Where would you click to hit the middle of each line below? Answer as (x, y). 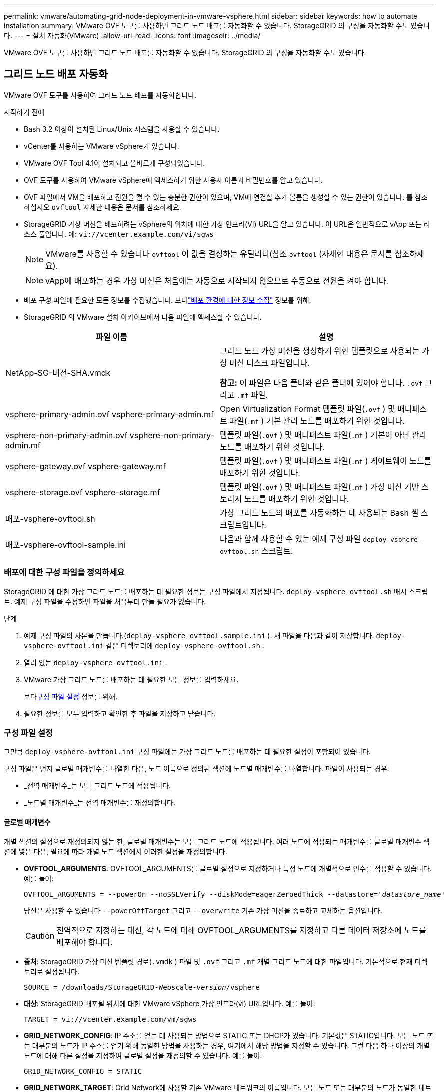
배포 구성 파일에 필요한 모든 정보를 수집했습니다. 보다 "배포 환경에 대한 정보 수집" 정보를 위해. (168, 300)
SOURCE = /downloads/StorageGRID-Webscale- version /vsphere (142, 987)
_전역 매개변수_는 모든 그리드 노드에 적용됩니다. (98, 786)
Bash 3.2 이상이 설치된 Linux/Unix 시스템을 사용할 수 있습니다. (122, 129)
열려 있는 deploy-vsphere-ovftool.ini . (96, 662)
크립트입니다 (242, 525)
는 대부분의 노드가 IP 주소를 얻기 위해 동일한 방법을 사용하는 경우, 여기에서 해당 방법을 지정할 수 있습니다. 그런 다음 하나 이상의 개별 (227, 1045)
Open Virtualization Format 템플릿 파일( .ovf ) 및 (308, 409)
